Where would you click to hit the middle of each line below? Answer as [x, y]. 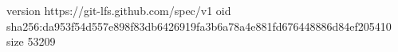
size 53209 [31, 41]
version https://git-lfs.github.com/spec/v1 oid [119, 10]
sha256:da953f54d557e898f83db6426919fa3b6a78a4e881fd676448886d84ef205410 [199, 26]
